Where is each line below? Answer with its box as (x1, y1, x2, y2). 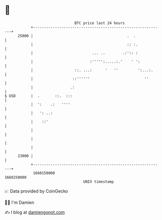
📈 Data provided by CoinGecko (4, 188, 68, 194)
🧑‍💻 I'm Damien (4, 199, 35, 205)
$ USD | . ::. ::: (4, 93, 73, 98)
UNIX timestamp (83, 179, 114, 184)
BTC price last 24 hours (74, 21, 125, 25)
